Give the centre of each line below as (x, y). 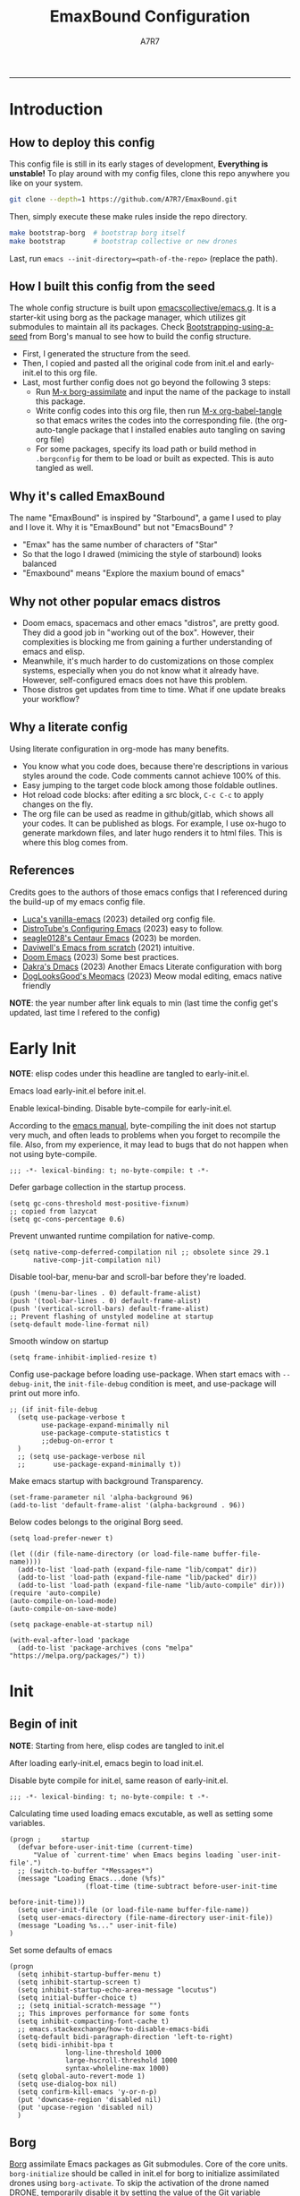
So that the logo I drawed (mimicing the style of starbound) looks (142, 554)
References (42, 871)
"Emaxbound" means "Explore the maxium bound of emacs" (133, 573)
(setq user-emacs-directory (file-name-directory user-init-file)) (146, 1917)
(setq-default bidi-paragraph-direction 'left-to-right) (125, 2037)
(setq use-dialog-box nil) (67, 2084)
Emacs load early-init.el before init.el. (78, 1091)
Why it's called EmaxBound (87, 496)
